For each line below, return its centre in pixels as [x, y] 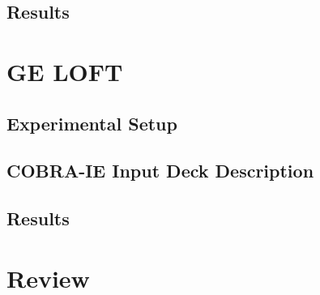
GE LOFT [65, 71]
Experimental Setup [92, 123]
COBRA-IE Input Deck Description [160, 171]
